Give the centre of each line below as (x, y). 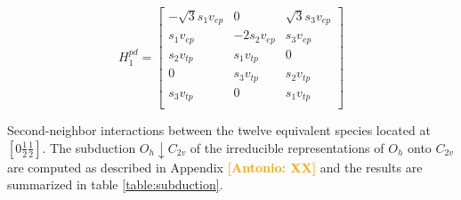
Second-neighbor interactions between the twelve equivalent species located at (219, 130)
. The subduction (89, 147)
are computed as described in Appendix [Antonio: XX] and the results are (215, 167)
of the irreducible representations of (287, 147)
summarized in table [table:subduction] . (115, 184)
